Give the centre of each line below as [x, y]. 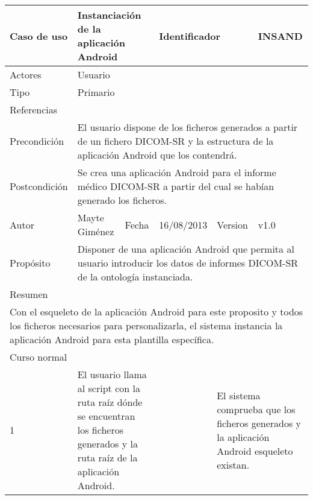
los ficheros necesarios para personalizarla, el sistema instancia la [146, 325]
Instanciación [109, 15]
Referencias [34, 109]
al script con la [109, 388]
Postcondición [39, 186]
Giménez [96, 231]
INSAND [280, 36]
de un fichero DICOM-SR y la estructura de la [175, 141]
